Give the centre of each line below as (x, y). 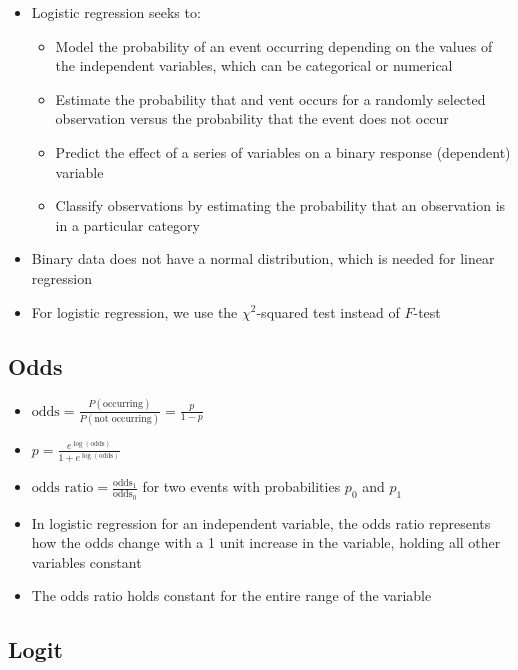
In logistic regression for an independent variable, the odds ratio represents (261, 522)
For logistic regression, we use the (134, 311)
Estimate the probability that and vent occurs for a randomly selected (270, 98)
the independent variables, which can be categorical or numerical (254, 65)
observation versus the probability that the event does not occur (252, 118)
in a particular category (128, 224)
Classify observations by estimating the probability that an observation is (280, 205)
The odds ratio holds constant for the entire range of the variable (231, 595)
